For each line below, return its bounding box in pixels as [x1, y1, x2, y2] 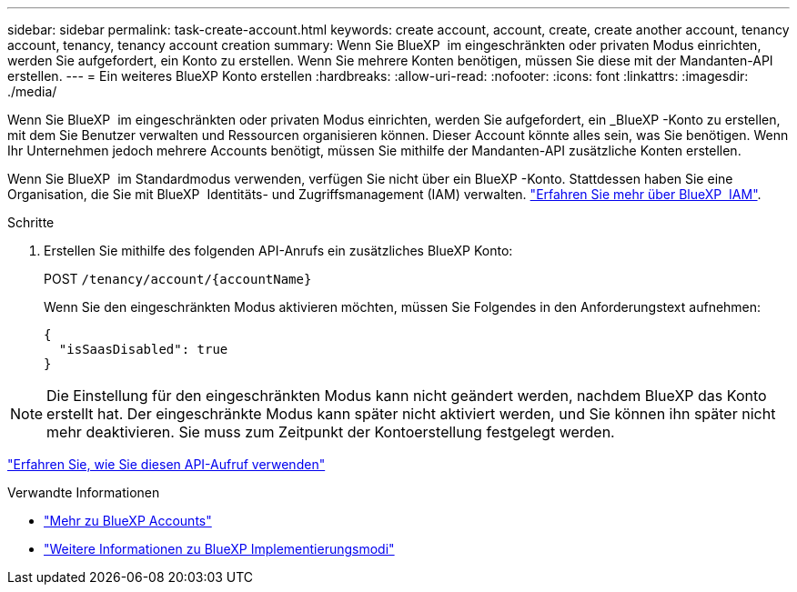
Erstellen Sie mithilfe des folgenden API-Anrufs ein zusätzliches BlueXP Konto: [44, 243, 513, 258]
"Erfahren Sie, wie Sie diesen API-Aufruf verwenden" [7, 457, 326, 472]
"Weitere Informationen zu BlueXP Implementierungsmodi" [44, 541, 395, 557]
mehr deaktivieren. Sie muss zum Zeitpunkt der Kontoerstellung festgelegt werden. [46, 423, 615, 441]
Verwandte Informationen [7, 485, 160, 500]
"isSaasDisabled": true [58, 342, 228, 356]
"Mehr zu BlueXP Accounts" [44, 513, 212, 528]
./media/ [7, 84, 57, 99]
